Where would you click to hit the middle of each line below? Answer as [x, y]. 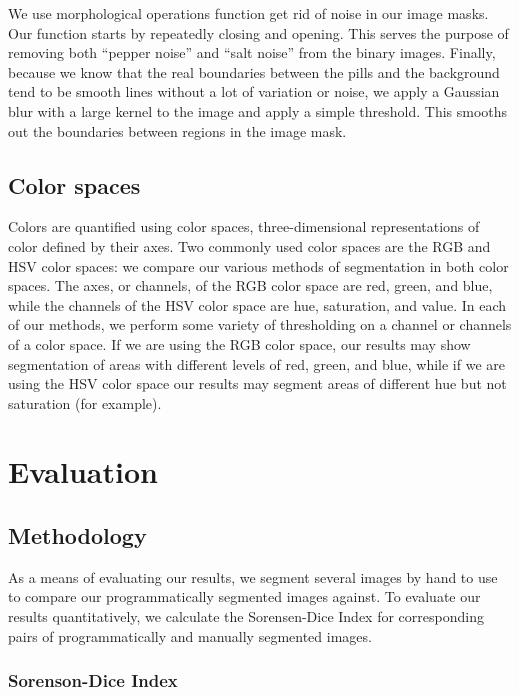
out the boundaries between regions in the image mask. [177, 130]
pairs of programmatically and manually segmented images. [190, 635]
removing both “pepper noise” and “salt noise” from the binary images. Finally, [252, 52]
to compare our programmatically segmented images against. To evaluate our [244, 596]
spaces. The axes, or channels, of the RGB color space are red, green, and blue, [250, 285]
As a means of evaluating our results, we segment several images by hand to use [253, 576]
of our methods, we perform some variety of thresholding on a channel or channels [260, 324]
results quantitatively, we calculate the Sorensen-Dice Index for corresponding [246, 616]
